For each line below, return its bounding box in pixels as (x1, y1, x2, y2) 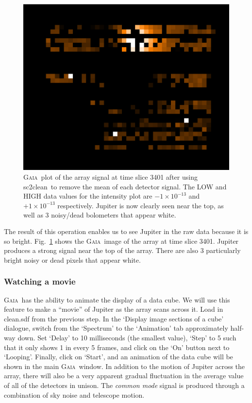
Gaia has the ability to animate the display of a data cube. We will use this (4, 294, 230, 304)
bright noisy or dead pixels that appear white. (4, 254, 141, 265)
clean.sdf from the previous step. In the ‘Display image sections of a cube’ (4, 313, 224, 323)
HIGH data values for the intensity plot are (23, 191, 152, 201)
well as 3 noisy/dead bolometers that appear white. (23, 210, 176, 220)
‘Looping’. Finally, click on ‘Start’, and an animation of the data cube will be (4, 352, 233, 362)
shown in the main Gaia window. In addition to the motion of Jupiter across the (4, 361, 245, 371)
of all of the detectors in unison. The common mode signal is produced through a (4, 380, 245, 390)
